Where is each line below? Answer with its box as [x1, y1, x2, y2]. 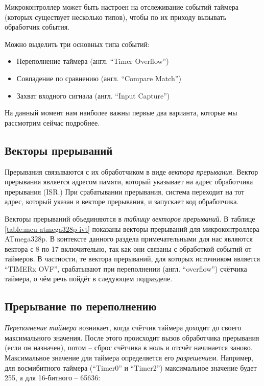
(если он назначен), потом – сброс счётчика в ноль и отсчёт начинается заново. [5, 342, 253, 353]
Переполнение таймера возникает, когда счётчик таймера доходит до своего [5, 322, 242, 333]
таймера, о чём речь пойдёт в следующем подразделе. [5, 273, 173, 284]
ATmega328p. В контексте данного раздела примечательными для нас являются [5, 233, 253, 244]
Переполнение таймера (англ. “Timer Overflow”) [16, 56, 169, 66]
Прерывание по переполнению [5, 298, 157, 314]
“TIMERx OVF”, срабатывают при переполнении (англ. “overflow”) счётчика [5, 263, 247, 274]
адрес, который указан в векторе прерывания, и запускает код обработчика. [5, 196, 239, 207]
